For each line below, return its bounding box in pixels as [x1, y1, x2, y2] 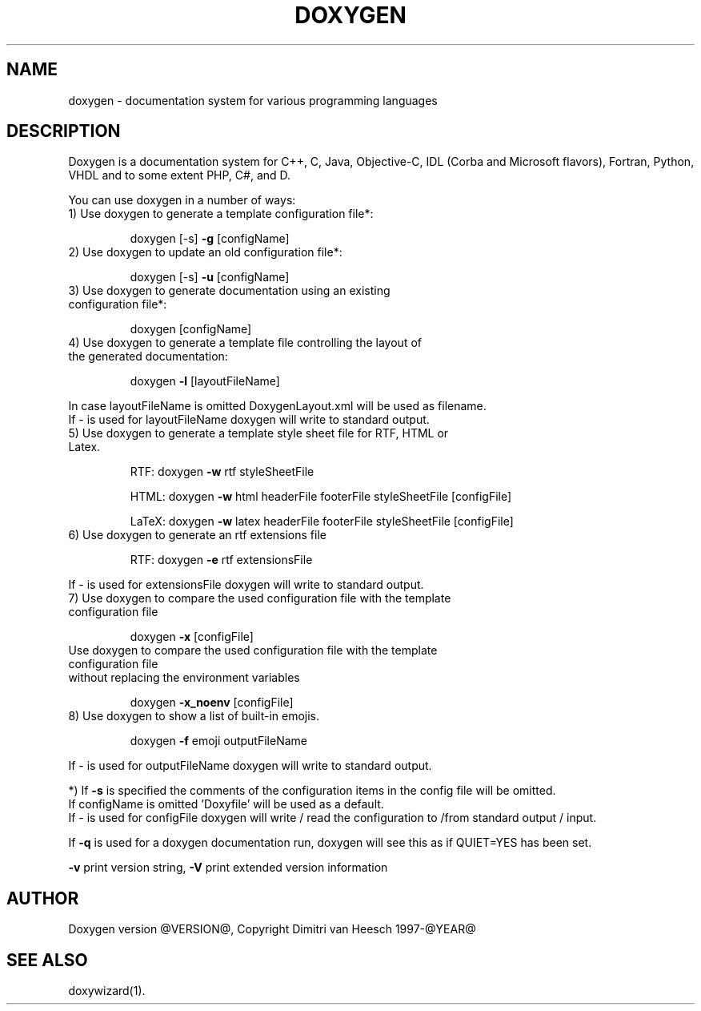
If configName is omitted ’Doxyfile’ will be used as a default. [68, 797, 384, 812]
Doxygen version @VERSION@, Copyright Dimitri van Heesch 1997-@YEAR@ [68, 922, 476, 936]
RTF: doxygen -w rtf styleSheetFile [130, 465, 314, 479]
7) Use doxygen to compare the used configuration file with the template [68, 591, 451, 606]
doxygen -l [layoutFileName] [130, 374, 280, 389]
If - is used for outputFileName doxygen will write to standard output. [68, 759, 432, 773]
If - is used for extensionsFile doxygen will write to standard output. [68, 578, 424, 592]
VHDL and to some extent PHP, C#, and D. [68, 168, 291, 183]
